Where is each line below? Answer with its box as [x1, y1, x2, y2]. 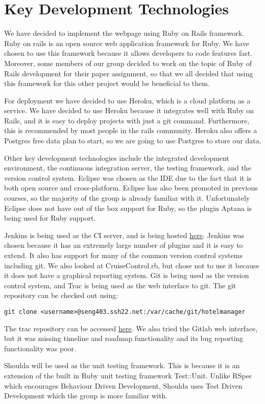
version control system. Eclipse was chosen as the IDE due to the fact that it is [4, 172, 252, 183]
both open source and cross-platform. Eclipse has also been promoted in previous [4, 182, 258, 193]
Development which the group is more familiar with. [4, 390, 168, 401]
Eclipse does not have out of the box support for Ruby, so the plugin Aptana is [4, 202, 252, 213]
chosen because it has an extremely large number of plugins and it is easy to [4, 240, 243, 250]
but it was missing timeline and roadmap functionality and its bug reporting [4, 333, 244, 344]
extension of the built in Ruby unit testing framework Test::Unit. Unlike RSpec [4, 370, 253, 380]
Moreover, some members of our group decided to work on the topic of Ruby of [4, 57, 252, 68]
